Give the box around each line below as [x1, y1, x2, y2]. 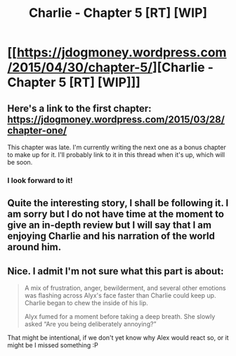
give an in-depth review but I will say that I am [7, 220, 212, 231]
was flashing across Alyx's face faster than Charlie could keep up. [24, 291, 216, 300]
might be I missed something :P [7, 341, 98, 350]
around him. [7, 241, 62, 253]
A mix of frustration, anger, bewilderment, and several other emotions [24, 284, 226, 293]
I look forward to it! [7, 175, 73, 185]
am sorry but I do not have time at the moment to [7, 208, 225, 220]
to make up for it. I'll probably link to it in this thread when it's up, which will [7, 151, 225, 159]
